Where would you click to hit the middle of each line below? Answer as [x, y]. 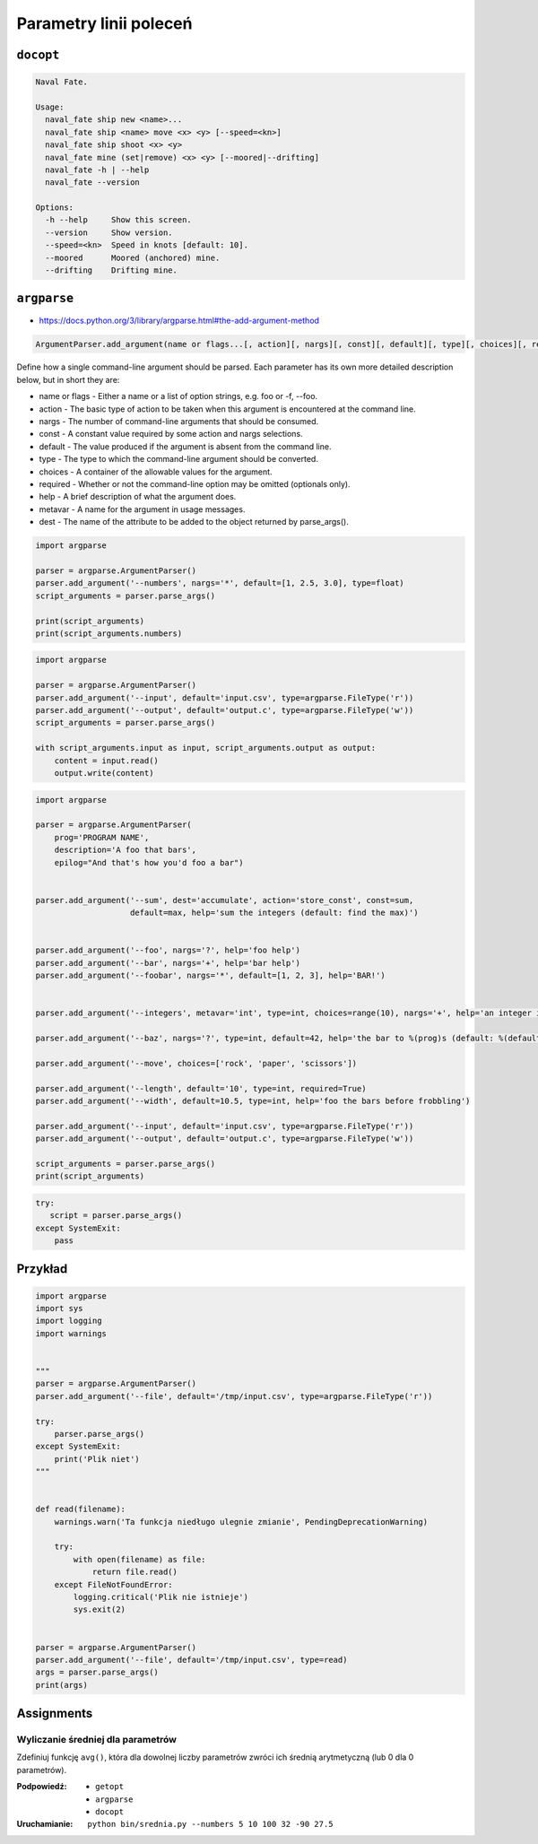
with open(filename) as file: [139, 1559]
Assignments [55, 1714]
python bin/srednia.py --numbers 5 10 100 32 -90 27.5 [210, 1824]
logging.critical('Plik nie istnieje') [161, 1597]
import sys [59, 1309]
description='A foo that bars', [126, 850]
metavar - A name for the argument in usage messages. [142, 509]
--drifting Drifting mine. [112, 270]
